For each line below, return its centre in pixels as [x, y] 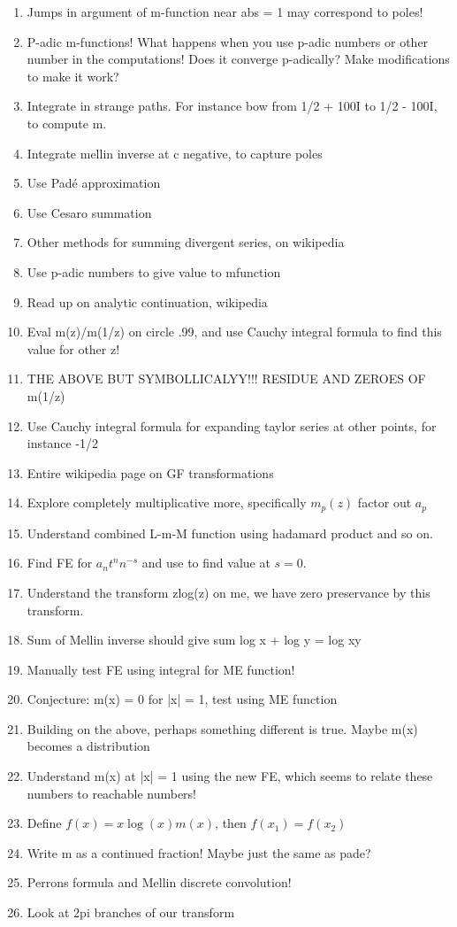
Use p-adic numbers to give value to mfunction [154, 271]
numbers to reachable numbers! [112, 793]
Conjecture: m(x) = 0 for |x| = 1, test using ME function [182, 699]
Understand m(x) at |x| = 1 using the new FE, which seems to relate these [230, 776]
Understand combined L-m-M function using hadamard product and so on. [230, 533]
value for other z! [73, 348]
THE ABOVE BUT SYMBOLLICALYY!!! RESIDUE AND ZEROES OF [226, 379]
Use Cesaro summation [89, 212]
